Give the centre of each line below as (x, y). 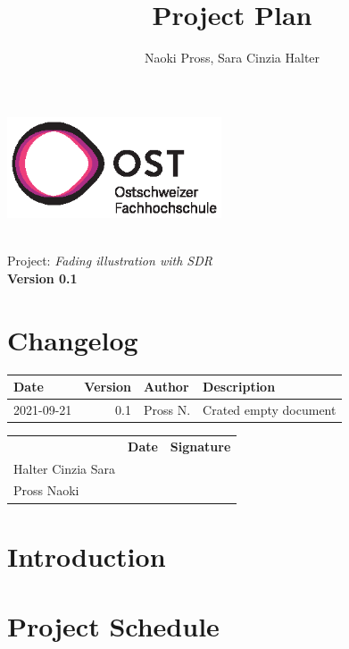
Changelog (73, 339)
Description (239, 387)
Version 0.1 (42, 278)
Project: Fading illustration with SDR (110, 261)
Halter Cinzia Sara (65, 468)
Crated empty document (270, 409)
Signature (200, 446)
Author (166, 387)
